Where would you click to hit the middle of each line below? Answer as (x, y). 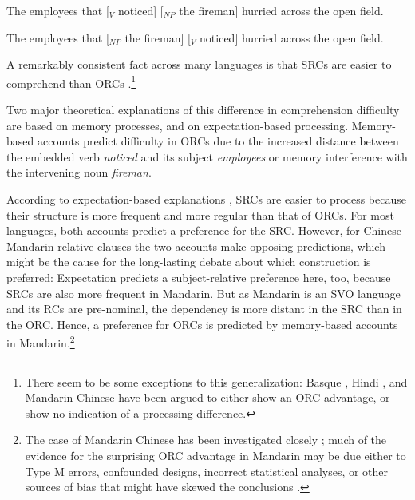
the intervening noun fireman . (79, 172)
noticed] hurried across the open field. (292, 37)
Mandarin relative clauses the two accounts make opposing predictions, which (196, 246)
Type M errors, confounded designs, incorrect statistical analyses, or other (207, 471)
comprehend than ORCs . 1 (71, 81)
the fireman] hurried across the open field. (281, 10)
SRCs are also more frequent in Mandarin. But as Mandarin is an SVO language (204, 293)
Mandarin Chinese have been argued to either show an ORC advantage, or (207, 397)
